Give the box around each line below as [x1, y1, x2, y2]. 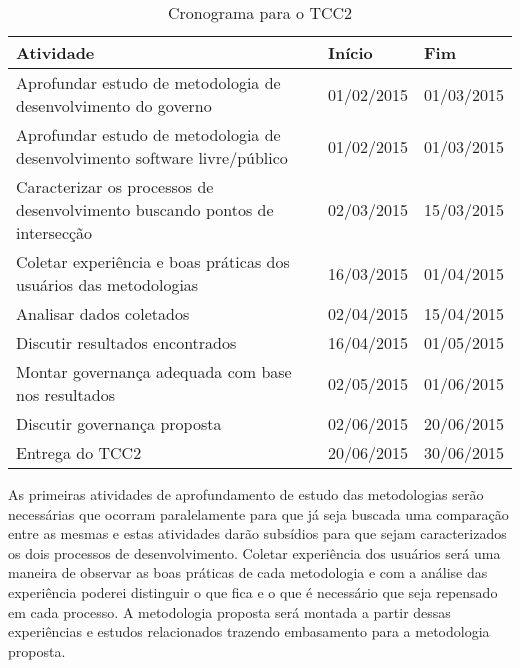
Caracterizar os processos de [16, 175, 214, 198]
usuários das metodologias [16, 273, 199, 296]
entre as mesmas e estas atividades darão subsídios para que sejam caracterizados [8, 523, 507, 544]
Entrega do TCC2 [16, 441, 142, 464]
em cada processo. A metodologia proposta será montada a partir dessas [8, 601, 451, 622]
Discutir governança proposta [16, 412, 222, 435]
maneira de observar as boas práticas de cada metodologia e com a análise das [8, 562, 488, 583]
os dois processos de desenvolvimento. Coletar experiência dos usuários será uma [8, 542, 501, 563]
